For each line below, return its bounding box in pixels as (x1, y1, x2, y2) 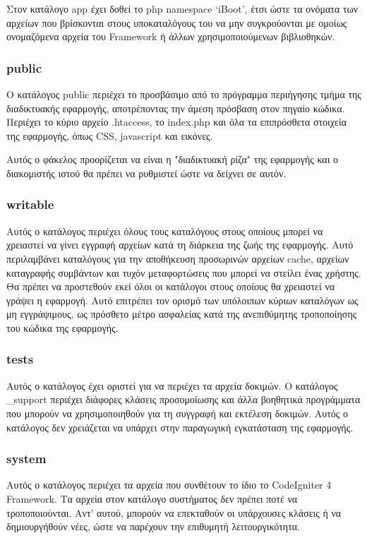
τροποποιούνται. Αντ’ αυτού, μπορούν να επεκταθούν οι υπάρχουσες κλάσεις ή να (6, 505, 342, 520)
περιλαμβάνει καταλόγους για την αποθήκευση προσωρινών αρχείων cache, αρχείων (6, 251, 349, 265)
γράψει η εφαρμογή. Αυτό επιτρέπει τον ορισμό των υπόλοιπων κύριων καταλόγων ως (6, 292, 359, 307)
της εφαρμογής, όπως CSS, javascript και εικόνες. (6, 128, 213, 143)
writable (6, 196, 54, 213)
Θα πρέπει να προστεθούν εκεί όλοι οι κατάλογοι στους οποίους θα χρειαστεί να (6, 279, 335, 294)
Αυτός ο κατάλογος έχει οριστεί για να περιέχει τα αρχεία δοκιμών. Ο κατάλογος (6, 378, 338, 393)
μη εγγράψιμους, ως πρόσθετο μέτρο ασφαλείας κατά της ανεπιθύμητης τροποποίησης (6, 306, 357, 321)
